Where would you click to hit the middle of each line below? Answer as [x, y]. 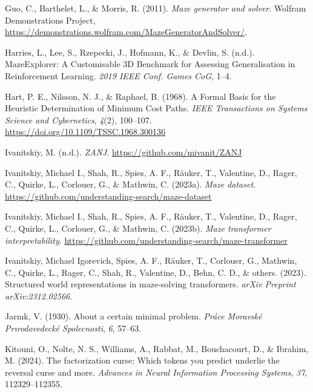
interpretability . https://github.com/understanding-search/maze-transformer [146, 240]
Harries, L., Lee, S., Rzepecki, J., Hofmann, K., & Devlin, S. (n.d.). [130, 52]
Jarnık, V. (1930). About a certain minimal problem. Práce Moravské [133, 316]
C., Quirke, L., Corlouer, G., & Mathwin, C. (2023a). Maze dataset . [130, 184]
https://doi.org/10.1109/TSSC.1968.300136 [85, 132]
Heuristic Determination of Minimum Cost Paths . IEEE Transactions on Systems [156, 108]
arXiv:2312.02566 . [39, 296]
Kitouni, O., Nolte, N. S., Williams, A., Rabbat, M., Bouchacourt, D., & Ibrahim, [157, 348]
